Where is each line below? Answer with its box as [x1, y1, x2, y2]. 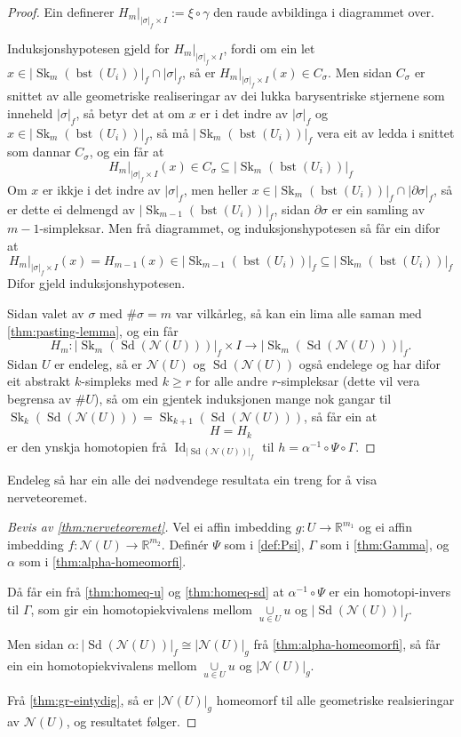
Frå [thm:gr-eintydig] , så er [7, 690, 154, 709]
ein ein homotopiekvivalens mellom [7, 655, 197, 674]
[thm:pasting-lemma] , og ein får [7, 321, 179, 340]
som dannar [7, 142, 71, 161]
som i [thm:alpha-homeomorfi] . [19, 552, 187, 571]
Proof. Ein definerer [7, 3, 115, 20]
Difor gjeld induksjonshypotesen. [7, 274, 186, 292]
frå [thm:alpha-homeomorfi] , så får [253, 634, 441, 653]
